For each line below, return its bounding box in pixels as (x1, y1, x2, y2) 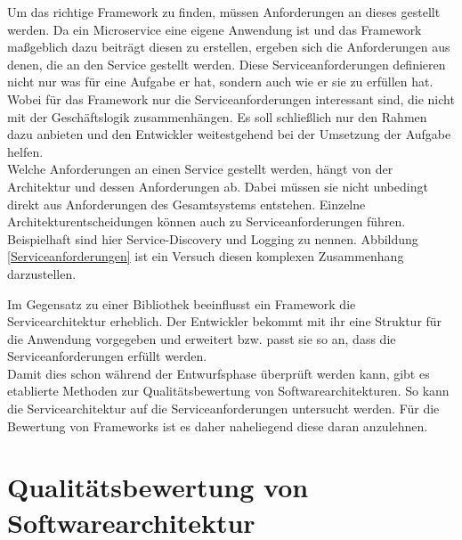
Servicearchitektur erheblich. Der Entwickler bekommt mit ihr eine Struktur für (7, 312, 442, 331)
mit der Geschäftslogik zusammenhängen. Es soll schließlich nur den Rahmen (7, 107, 427, 126)
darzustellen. (7, 264, 77, 282)
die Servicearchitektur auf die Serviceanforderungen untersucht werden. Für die (7, 399, 440, 418)
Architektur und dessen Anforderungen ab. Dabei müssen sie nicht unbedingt (7, 176, 428, 195)
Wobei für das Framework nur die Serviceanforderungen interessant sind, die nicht (7, 89, 455, 108)
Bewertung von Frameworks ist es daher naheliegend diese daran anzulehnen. (7, 416, 428, 435)
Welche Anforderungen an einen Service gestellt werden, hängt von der (7, 160, 393, 178)
